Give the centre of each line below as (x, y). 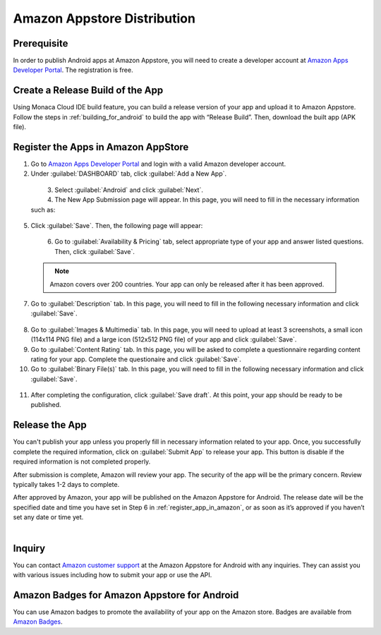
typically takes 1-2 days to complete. (66, 484)
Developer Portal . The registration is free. (73, 70)
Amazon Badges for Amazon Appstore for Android (126, 595)
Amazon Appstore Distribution (104, 18)
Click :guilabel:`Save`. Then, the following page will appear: (117, 225)
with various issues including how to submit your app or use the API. (113, 574)
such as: (43, 210)
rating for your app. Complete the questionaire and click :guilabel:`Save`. (136, 359)
